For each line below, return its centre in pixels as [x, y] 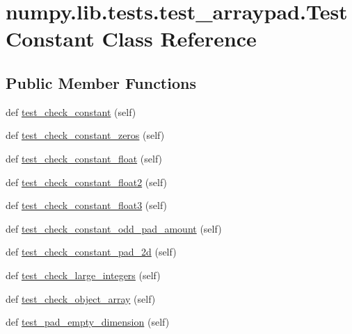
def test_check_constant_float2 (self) [87, 182]
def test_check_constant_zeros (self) [85, 135]
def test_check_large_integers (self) [83, 275]
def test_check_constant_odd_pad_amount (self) [114, 228]
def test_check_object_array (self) [81, 298]
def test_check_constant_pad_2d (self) [91, 252]
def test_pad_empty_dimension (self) [88, 322]
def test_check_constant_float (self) [84, 158]
